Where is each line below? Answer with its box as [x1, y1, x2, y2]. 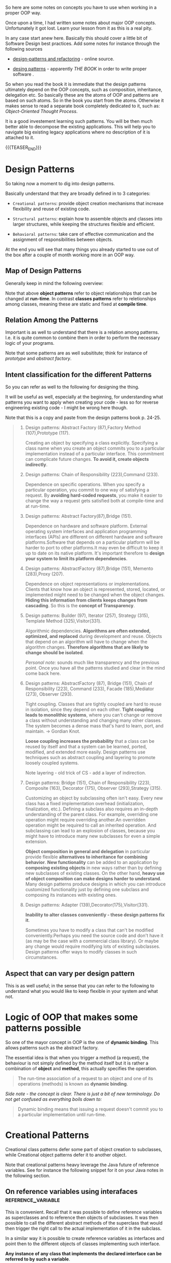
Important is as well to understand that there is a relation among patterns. [5, 329, 159, 336]
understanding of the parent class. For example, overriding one [25, 811, 158, 817]
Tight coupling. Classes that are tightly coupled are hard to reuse [25, 701, 162, 707]
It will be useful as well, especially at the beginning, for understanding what [5, 394, 163, 400]
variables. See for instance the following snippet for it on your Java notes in [5, 1167, 164, 1173]
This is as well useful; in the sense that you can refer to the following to [5, 982, 155, 989]
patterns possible [5, 1023, 81, 1034]
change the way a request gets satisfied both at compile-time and [25, 498, 164, 504]
